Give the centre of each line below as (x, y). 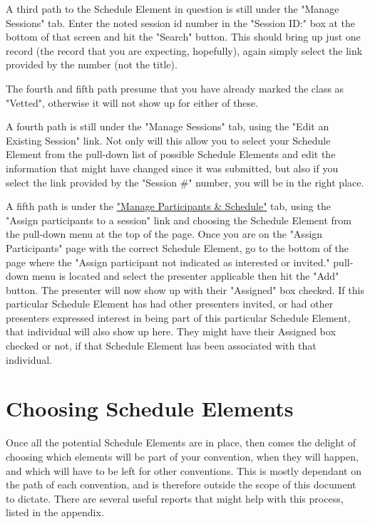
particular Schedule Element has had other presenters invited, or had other (170, 304)
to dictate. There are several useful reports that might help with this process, (175, 498)
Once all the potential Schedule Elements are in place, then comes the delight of (181, 442)
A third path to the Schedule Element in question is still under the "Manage (173, 9)
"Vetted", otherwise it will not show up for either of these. (132, 102)
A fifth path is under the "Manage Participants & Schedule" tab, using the (168, 206)
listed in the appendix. (55, 512)
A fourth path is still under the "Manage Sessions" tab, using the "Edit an (168, 126)
